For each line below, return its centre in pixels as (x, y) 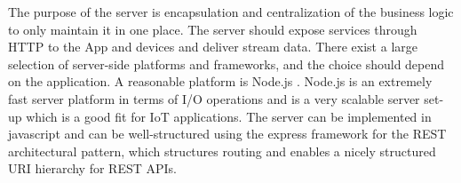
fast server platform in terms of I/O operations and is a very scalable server (214, 98)
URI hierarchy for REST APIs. (92, 168)
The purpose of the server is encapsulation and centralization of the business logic (231, 12)
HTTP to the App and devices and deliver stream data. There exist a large (213, 47)
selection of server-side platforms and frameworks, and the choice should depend (227, 64)
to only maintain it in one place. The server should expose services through (213, 29)
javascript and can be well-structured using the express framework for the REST (227, 134)
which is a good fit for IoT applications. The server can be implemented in (229, 116)
